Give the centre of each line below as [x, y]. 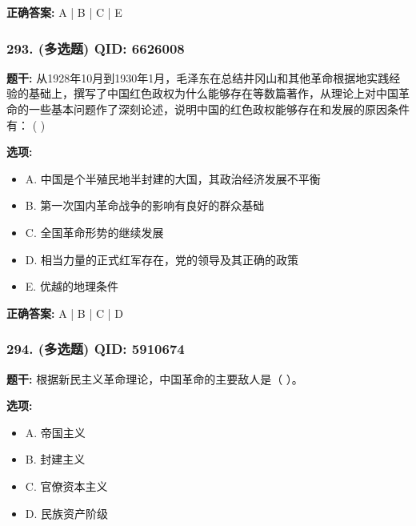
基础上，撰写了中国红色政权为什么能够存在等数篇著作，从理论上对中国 [213, 93]
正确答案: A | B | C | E [64, 12]
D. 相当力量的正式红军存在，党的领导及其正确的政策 [162, 259]
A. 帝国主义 [55, 432]
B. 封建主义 [55, 459]
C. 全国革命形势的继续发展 [94, 232]
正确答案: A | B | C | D [65, 313]
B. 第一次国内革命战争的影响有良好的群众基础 [145, 205]
